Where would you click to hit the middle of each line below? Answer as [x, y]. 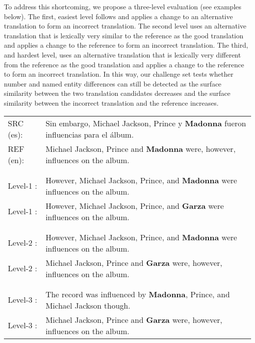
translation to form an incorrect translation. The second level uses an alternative [125, 26]
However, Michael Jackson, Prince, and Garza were [135, 205]
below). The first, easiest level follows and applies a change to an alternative [118, 16]
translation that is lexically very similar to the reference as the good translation [124, 35]
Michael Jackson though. [88, 305]
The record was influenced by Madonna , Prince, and [138, 294]
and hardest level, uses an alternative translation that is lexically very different [123, 54]
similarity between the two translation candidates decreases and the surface [117, 93]
